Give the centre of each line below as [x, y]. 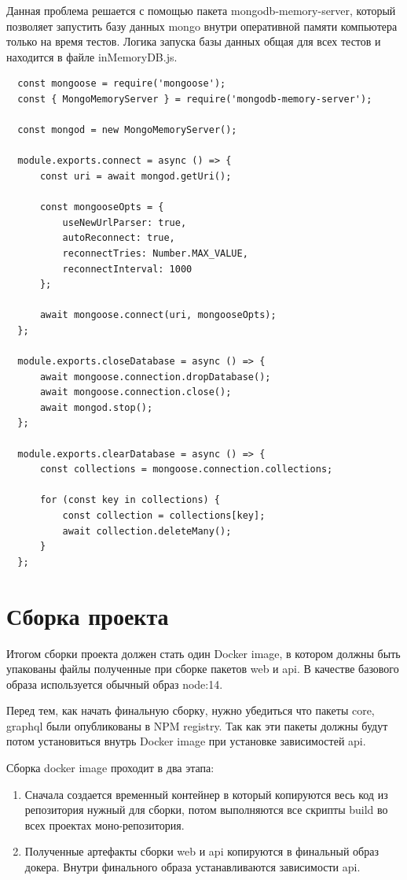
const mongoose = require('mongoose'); [122, 84]
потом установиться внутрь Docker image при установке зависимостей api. [186, 741]
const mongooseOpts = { [102, 207]
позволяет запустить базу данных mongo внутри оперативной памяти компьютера [202, 26]
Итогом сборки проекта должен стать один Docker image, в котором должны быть [203, 653]
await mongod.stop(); [96, 407]
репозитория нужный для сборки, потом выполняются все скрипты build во [206, 810]
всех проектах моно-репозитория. [104, 825]
